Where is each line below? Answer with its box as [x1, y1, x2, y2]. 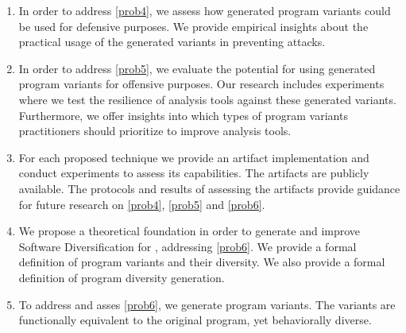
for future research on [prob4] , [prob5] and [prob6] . [18, 196, 265, 212]
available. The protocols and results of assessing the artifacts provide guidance [18, 180, 400, 196]
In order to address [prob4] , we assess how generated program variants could [18, 2, 391, 18]
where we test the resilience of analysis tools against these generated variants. [18, 91, 396, 107]
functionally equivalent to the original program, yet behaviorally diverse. [18, 312, 372, 328]
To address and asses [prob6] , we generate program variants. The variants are [18, 296, 396, 312]
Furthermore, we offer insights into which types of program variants [18, 106, 348, 123]
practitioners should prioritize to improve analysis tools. [18, 122, 292, 139]
